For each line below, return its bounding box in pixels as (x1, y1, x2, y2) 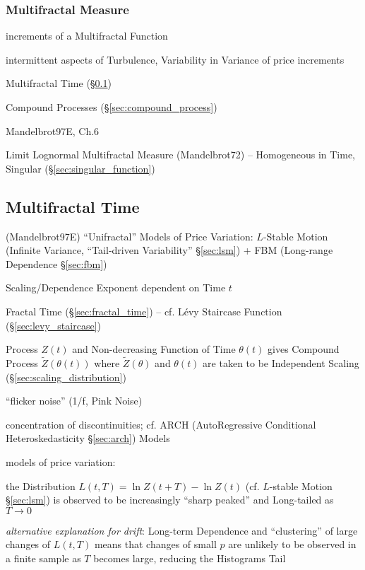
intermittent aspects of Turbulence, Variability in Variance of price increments (6, 52, 345, 66)
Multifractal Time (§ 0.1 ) (6, 76, 112, 91)
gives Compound (268, 342, 340, 356)
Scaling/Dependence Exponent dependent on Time (6, 280, 226, 295)
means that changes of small (94, 537, 217, 552)
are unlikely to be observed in (228, 537, 357, 552)
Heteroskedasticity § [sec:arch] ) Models (6, 431, 170, 446)
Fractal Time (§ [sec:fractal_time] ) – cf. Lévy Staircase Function (6, 303, 282, 318)
